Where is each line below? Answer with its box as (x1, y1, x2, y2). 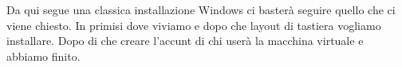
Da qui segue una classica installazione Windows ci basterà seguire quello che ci (6, 2, 396, 17)
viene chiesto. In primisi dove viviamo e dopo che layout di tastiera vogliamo (6, 17, 381, 33)
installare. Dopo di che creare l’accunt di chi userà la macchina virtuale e (6, 32, 364, 49)
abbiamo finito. (6, 47, 81, 64)
